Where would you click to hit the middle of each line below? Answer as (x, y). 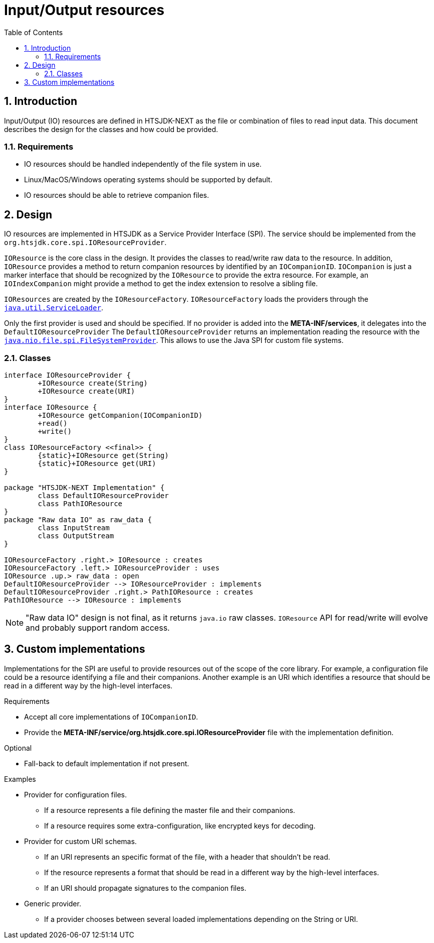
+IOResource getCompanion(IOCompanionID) (120, 415)
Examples (20, 779)
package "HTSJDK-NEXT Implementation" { (84, 487)
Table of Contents (34, 32)
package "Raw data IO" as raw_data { (78, 519)
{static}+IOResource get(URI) (97, 463)
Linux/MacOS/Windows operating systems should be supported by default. (148, 180)
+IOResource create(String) (93, 383)
